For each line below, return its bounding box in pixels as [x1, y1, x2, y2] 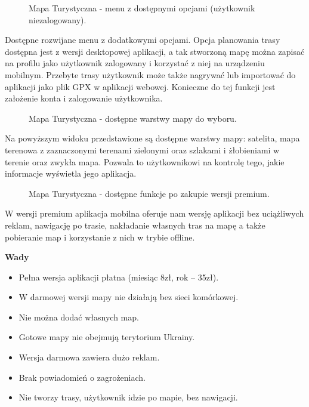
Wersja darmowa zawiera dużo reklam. [18, 351, 160, 363]
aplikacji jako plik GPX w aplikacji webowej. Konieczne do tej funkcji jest [5, 80, 276, 92]
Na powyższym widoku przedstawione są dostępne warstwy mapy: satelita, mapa [5, 132, 300, 144]
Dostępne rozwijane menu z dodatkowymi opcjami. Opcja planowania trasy [5, 33, 280, 46]
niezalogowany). [29, 13, 86, 26]
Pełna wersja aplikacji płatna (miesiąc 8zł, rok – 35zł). [18, 270, 219, 283]
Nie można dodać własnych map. [18, 310, 139, 323]
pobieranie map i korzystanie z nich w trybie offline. [5, 230, 195, 243]
